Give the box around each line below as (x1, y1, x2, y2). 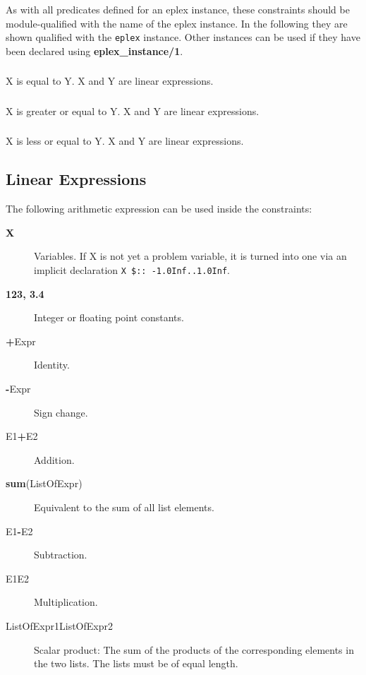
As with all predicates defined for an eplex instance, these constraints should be (6, 2, 350, 16)
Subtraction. (34, 547, 87, 562)
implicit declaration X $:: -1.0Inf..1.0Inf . (34, 262, 230, 277)
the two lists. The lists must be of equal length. (34, 656, 238, 671)
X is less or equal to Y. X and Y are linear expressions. (6, 133, 244, 148)
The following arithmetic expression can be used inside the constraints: (6, 201, 312, 216)
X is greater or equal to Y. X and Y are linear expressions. (6, 103, 260, 118)
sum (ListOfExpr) (6, 476, 83, 491)
